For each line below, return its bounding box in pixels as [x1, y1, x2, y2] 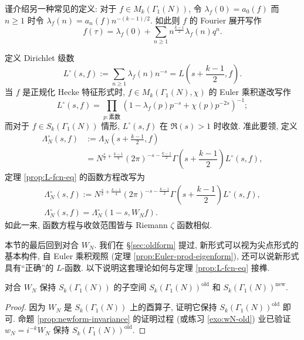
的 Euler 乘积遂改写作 [208, 86, 291, 98]
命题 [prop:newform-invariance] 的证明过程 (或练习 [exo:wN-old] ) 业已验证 [18, 312, 291, 324]
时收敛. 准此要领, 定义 [213, 119, 298, 131]
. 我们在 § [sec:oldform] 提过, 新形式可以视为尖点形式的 [94, 238, 299, 250]
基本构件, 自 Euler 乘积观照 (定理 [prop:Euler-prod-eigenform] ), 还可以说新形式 [5, 250, 299, 262]
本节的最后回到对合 [5, 238, 79, 250]
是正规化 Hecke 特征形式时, [22, 86, 126, 98]
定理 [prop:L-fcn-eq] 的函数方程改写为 [5, 171, 146, 183]
